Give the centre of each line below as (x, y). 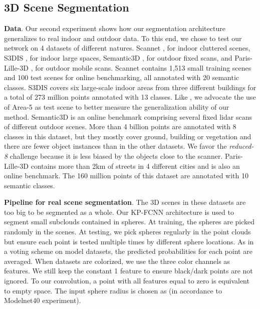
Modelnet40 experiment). (43, 300)
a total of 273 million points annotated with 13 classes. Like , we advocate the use (130, 97)
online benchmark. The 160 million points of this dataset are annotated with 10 (126, 176)
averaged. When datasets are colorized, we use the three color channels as (117, 261)
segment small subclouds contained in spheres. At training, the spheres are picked (129, 222)
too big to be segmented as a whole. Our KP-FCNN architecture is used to (119, 212)
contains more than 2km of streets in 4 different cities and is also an (135, 166)
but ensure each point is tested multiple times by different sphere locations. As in (129, 241)
